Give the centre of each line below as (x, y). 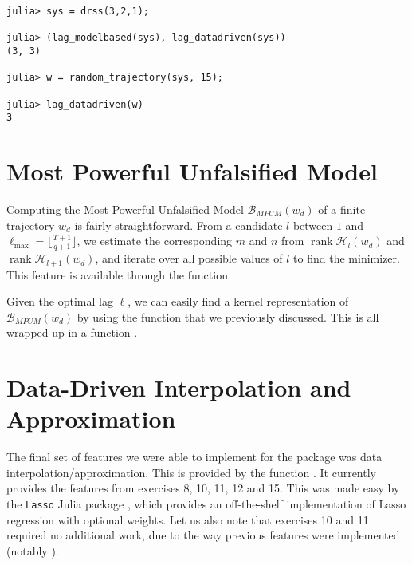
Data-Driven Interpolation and (179, 387)
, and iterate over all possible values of (189, 258)
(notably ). (33, 550)
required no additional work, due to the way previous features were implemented (203, 535)
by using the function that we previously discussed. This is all (228, 316)
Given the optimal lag (60, 301)
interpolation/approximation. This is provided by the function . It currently (191, 472)
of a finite (342, 209)
